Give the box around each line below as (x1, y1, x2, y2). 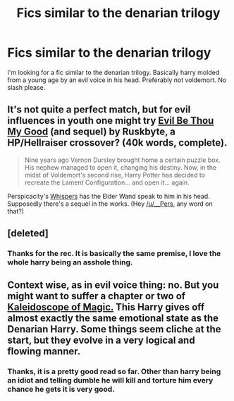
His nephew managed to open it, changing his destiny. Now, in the (24, 163, 217, 171)
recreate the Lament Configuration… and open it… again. (24, 178, 190, 187)
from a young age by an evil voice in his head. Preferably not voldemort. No (7, 76, 227, 84)
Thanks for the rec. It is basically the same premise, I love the (7, 249, 221, 259)
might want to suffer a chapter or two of (7, 290, 185, 302)
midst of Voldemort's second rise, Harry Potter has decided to (24, 170, 206, 179)
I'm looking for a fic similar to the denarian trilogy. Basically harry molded (7, 68, 220, 76)
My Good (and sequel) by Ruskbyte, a (7, 126, 176, 138)
